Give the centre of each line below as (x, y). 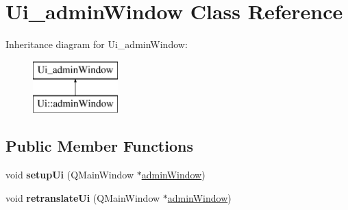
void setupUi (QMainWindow (70, 175)
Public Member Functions (99, 146)
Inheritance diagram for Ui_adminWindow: (97, 44)
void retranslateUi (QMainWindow (83, 197)
